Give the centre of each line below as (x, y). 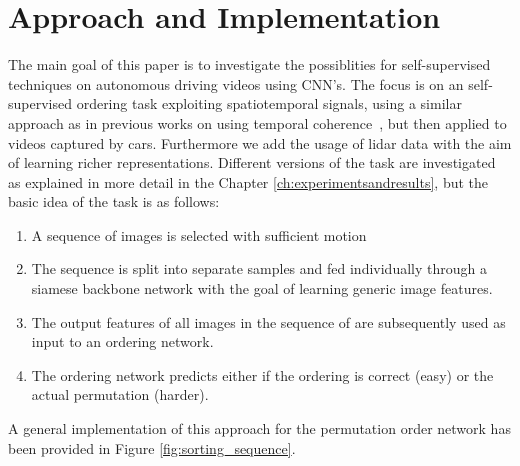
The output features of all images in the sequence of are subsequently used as (268, 321)
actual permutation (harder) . (120, 394)
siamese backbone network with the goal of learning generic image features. (262, 288)
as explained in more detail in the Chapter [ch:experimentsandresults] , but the (248, 181)
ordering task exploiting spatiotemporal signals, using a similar (269, 103)
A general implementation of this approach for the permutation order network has (259, 428)
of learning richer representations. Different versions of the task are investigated (252, 162)
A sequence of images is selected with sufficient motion (199, 234)
